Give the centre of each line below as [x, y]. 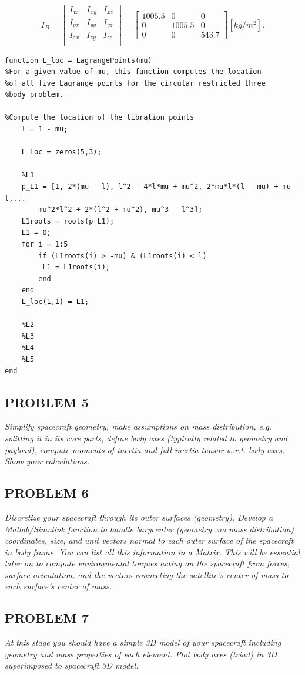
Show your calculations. [47, 461]
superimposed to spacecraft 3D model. [72, 665]
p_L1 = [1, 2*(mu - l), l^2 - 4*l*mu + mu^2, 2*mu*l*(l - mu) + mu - [160, 187]
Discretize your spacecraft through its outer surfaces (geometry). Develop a [139, 517]
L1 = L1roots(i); [76, 267]
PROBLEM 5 [47, 402]
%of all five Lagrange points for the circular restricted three [135, 83]
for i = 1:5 [45, 244]
